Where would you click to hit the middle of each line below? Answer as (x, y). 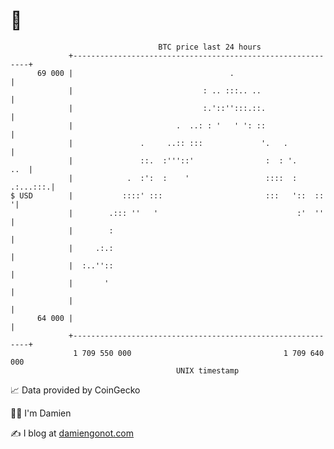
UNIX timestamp (207, 370)
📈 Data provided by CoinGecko (75, 390)
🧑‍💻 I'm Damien (41, 413)
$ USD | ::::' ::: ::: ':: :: (167, 195)
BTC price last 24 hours (210, 47)
